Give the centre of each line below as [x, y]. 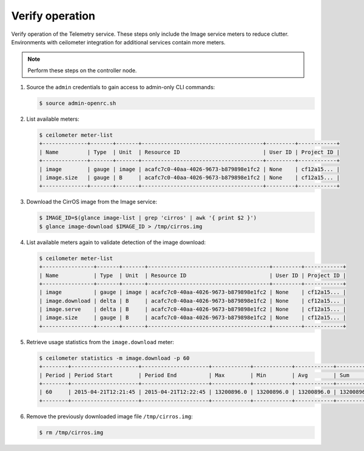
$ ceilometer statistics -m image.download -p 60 [114, 358]
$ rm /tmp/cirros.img [71, 432]
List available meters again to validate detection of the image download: [116, 242]
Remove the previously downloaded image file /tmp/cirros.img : [110, 416]
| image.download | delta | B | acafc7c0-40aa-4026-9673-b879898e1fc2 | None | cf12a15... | [193, 301]
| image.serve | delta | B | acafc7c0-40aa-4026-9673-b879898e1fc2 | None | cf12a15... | [193, 309]
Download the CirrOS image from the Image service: [92, 202]
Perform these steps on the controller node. [82, 70]
